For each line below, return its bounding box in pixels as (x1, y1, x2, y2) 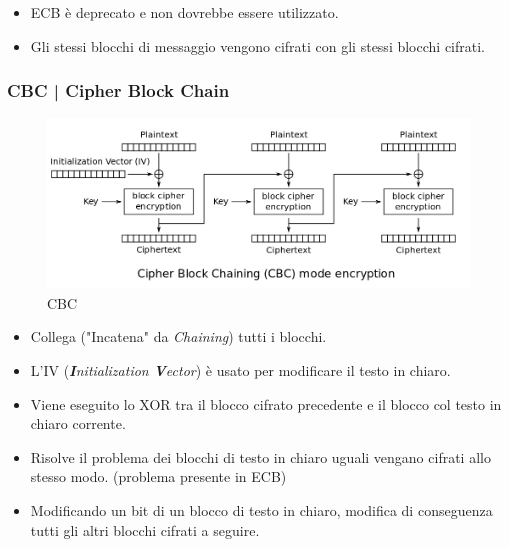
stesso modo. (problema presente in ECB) (30, 466, 287, 487)
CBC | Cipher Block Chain (7, 78, 230, 103)
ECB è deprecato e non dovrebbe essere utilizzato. (30, 2, 339, 22)
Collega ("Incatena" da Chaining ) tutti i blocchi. (30, 326, 327, 347)
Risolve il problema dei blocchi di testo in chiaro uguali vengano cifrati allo (30, 446, 491, 467)
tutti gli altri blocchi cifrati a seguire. (30, 519, 260, 540)
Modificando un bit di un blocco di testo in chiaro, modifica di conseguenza (30, 500, 493, 521)
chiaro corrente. (30, 413, 126, 434)
